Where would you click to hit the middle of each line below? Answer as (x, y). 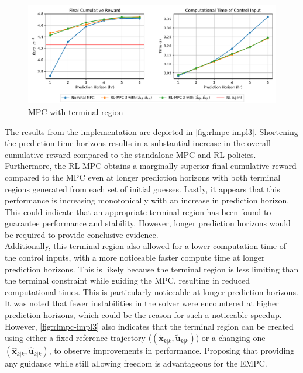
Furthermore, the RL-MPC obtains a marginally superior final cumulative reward (151, 166)
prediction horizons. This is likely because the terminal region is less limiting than (152, 269)
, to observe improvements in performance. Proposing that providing (172, 350)
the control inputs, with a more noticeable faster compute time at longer (135, 258)
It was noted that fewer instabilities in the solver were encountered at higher (142, 303)
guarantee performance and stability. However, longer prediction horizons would (148, 223)
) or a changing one (230, 338)
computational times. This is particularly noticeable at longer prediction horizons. (151, 291)
